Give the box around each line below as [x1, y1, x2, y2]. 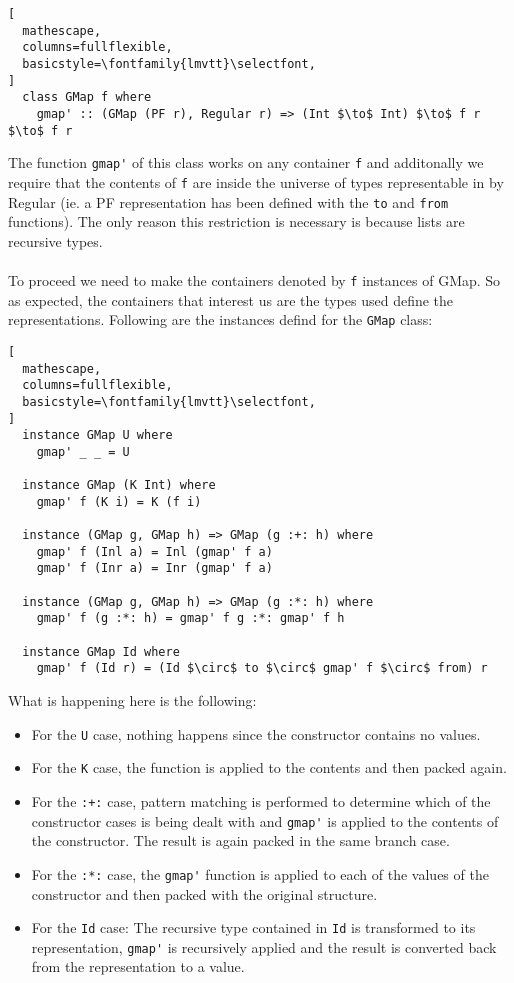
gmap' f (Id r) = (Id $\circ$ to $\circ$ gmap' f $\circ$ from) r [36, 661, 488, 676]
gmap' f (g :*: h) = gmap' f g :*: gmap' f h [36, 611, 345, 626]
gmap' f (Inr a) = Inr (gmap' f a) [36, 561, 273, 576]
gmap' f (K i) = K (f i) [36, 494, 202, 509]
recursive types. [8, 230, 103, 251]
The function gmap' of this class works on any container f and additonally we [8, 152, 484, 173]
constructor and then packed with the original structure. [31, 883, 378, 904]
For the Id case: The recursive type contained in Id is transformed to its [31, 917, 476, 938]
